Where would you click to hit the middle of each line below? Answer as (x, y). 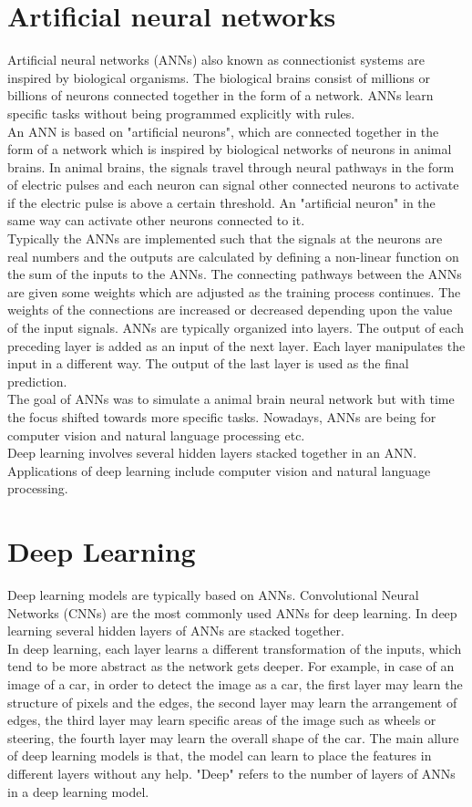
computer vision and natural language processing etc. (156, 435)
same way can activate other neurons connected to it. (156, 220)
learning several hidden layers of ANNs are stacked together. (176, 631)
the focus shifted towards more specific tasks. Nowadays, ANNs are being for (222, 417)
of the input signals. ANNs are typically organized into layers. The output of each (236, 328)
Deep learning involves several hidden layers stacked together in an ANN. (212, 453)
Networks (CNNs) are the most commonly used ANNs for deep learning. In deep (232, 612)
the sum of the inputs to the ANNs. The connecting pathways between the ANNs (235, 274)
